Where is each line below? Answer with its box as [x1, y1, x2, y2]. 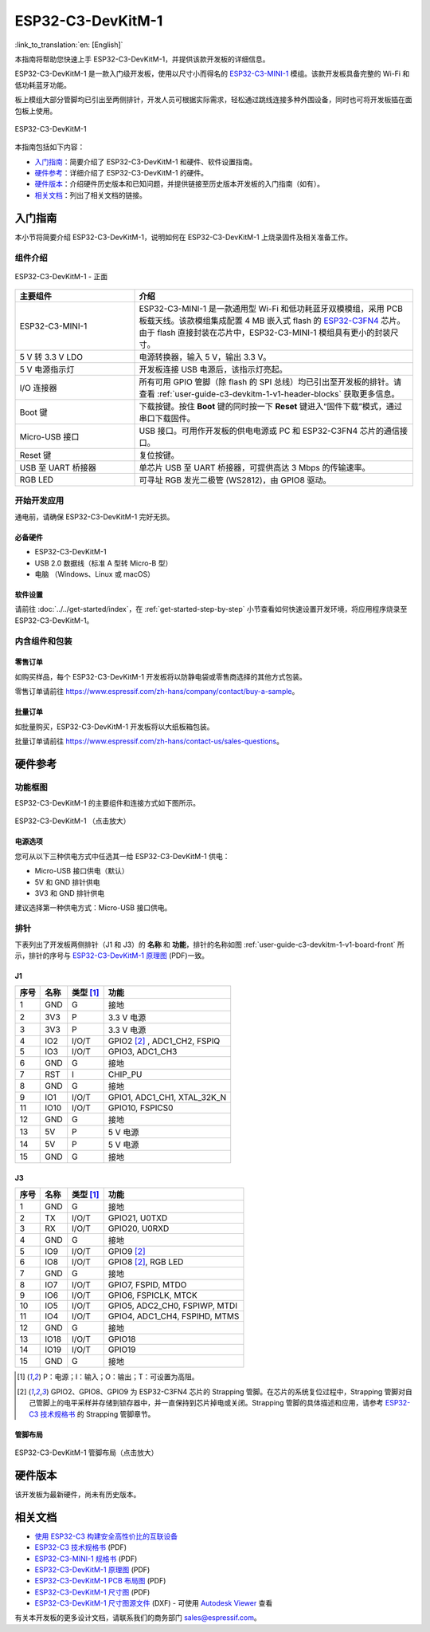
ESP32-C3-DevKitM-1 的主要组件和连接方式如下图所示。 [14, 798, 201, 808]
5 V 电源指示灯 [19, 364, 75, 375]
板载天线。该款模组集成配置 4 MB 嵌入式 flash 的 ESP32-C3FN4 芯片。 [139, 315, 405, 326]
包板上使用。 [14, 106, 57, 116]
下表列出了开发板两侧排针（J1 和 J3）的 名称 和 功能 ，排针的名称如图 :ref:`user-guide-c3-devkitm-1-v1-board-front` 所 [14, 940, 405, 949]
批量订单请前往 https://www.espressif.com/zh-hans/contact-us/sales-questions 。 [14, 736, 284, 746]
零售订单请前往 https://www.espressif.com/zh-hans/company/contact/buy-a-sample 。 [14, 687, 299, 696]
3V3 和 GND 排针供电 [34, 889, 105, 898]
